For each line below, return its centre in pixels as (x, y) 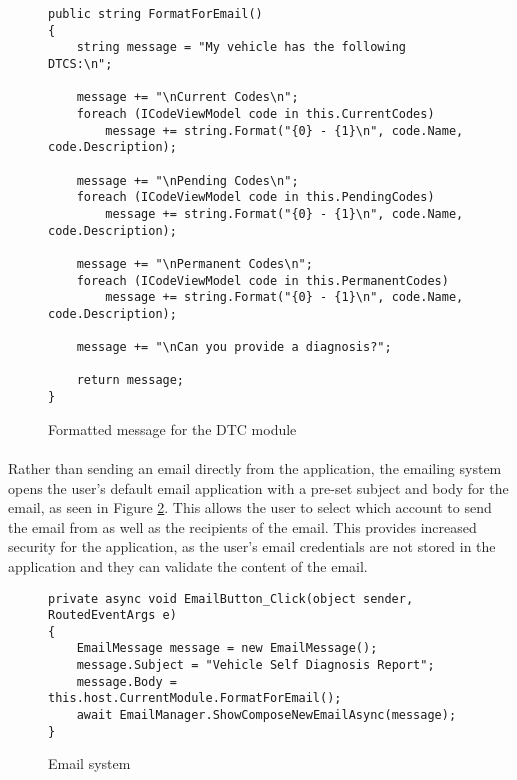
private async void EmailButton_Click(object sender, (231, 598)
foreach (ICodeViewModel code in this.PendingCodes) (255, 197)
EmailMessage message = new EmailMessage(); (227, 648)
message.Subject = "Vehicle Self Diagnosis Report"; (255, 665)
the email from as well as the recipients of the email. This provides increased (242, 526)
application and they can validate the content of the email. (188, 565)
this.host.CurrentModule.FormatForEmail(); (195, 698)
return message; (130, 380)
